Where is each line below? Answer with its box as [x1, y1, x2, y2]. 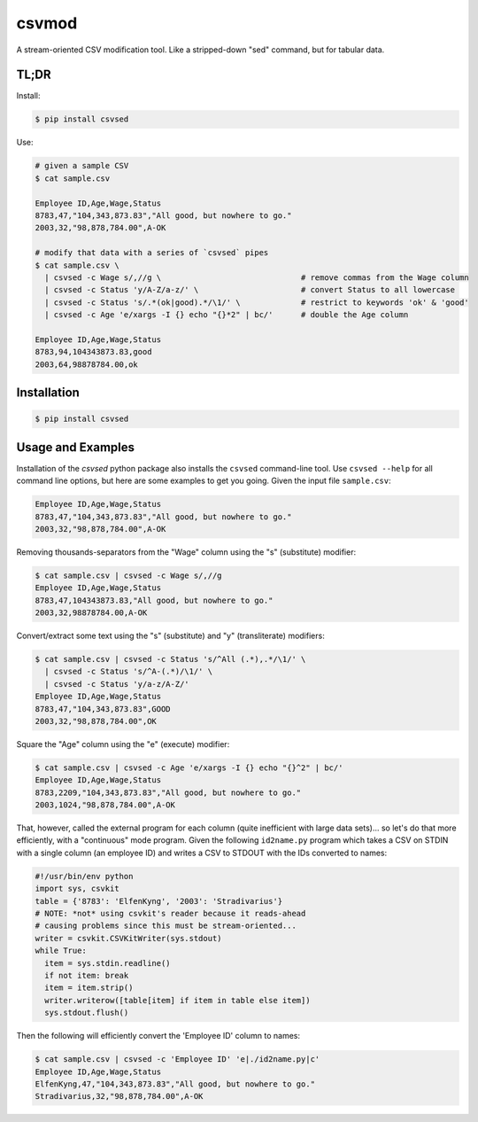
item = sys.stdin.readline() [44, 958, 172, 968]
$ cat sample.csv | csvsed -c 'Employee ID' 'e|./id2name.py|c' [35, 1055, 320, 1064]
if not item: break [44, 970, 129, 980]
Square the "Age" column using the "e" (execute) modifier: [16, 738, 230, 749]
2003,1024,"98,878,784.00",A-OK [35, 800, 176, 810]
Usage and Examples [16, 440, 135, 455]
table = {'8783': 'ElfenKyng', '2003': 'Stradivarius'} [35, 896, 283, 906]
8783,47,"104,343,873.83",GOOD [35, 704, 172, 713]
